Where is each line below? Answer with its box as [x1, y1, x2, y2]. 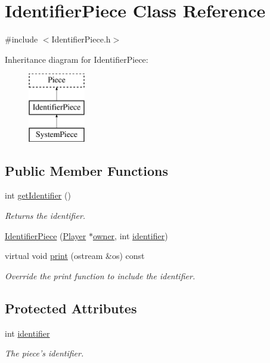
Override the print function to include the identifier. [5, 269, 195, 282]
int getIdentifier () [5, 189, 71, 202]
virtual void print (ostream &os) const [5, 249, 145, 262]
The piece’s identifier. [5, 347, 84, 359]
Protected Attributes [5, 298, 137, 317]
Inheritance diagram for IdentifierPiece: [5, 53, 148, 65]
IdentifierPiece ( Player [5, 229, 86, 242]
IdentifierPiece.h [51, 33, 111, 45]
